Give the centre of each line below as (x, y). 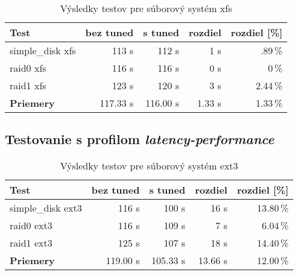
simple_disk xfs (43, 50)
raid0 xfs (28, 68)
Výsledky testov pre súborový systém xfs (146, 8)
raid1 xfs (28, 85)
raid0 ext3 (31, 226)
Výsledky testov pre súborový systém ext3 (149, 166)
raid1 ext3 (31, 243)
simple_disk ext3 (46, 208)
